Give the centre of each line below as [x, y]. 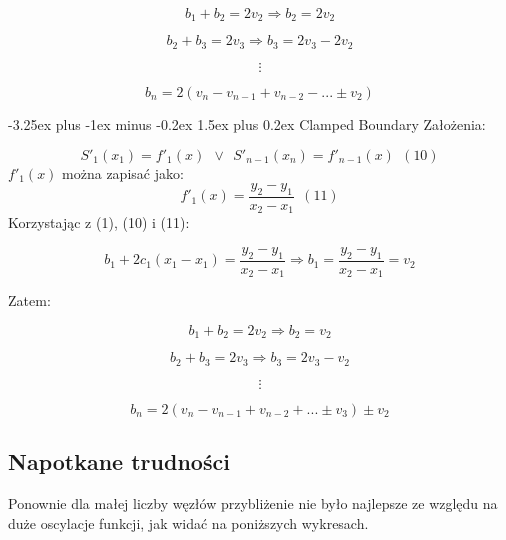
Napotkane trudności [119, 461]
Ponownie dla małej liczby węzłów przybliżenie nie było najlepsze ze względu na [253, 502]
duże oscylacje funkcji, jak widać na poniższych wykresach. [188, 522]
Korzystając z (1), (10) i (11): [99, 222]
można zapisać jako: [123, 172]
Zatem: [29, 300]
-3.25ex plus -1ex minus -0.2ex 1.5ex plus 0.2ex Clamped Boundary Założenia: [247, 123]
